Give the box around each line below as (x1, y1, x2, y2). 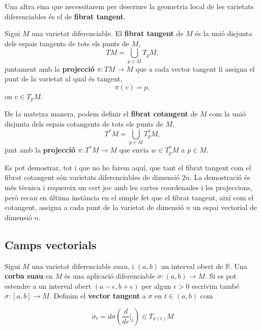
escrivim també (191, 280, 239, 291)
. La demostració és (189, 172, 250, 183)
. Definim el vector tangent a (49, 290, 146, 301)
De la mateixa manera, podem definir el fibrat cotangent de (5, 108, 198, 119)
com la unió (209, 108, 246, 119)
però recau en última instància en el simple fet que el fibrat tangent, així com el (5, 192, 254, 202)
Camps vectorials (5, 236, 97, 252)
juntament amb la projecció (5, 63, 95, 74)
